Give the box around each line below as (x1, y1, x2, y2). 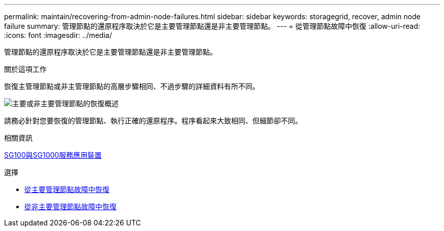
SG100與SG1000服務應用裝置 (4, 151, 102, 159)
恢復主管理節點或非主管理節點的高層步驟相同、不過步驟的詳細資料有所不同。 (4, 82, 260, 90)
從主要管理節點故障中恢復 (24, 185, 109, 194)
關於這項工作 (4, 65, 47, 73)
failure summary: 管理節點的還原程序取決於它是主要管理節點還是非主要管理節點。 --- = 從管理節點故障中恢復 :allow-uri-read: (4, 22, 420, 30)
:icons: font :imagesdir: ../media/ (4, 31, 112, 39)
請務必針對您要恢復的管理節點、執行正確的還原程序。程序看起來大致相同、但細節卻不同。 (4, 116, 302, 125)
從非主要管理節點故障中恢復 (24, 202, 117, 211)
